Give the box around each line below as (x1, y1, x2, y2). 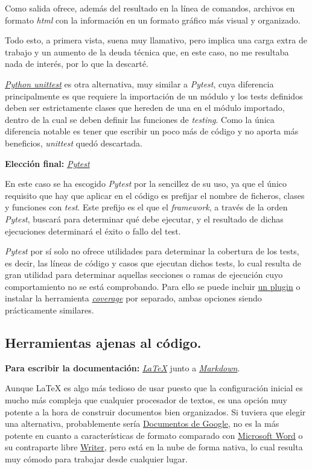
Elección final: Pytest (5, 157, 90, 169)
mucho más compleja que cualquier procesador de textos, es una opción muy (5, 394, 287, 406)
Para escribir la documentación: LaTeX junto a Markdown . (5, 361, 240, 374)
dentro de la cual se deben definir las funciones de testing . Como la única (5, 113, 275, 125)
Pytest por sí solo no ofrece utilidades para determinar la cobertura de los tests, (5, 245, 299, 257)
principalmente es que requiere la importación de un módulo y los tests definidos (5, 89, 303, 102)
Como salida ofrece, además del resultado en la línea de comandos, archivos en (5, 2, 295, 14)
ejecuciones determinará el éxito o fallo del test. (5, 224, 181, 237)
